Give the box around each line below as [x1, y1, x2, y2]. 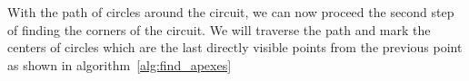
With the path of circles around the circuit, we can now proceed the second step [7, 3, 454, 21]
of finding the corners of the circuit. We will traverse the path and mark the [7, 20, 431, 39]
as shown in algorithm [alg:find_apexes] [7, 55, 232, 74]
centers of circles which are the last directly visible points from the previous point [7, 38, 463, 57]
